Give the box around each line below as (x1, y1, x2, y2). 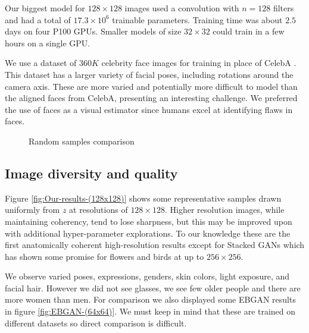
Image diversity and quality (5, 164, 178, 182)
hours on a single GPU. (5, 36, 90, 49)
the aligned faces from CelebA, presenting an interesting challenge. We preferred (5, 92, 298, 104)
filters (273, 2, 294, 14)
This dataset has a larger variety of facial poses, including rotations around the (5, 68, 294, 80)
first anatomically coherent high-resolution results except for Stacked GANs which (5, 238, 305, 251)
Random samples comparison (29, 134, 135, 147)
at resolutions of (69, 203, 128, 216)
